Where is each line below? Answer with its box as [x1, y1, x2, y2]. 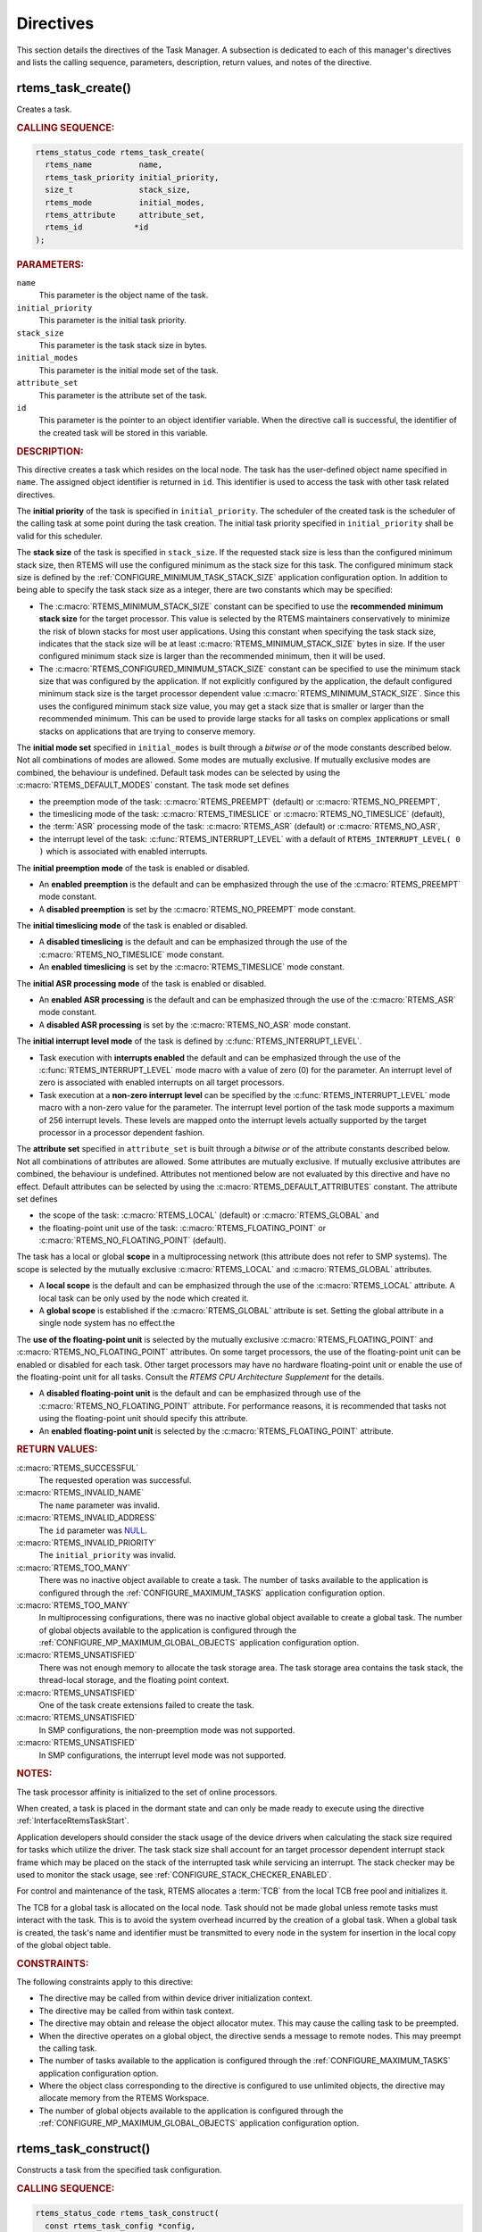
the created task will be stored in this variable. [38, 427, 209, 437]
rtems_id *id [45, 222, 149, 232]
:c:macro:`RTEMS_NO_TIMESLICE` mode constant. [38, 949, 225, 960]
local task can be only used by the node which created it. [38, 1293, 249, 1303]
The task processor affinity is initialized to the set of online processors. [16, 1786, 278, 1797]
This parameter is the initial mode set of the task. [38, 364, 219, 375]
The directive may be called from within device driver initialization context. [38, 1993, 312, 2003]
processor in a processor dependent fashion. [38, 1127, 205, 1137]
